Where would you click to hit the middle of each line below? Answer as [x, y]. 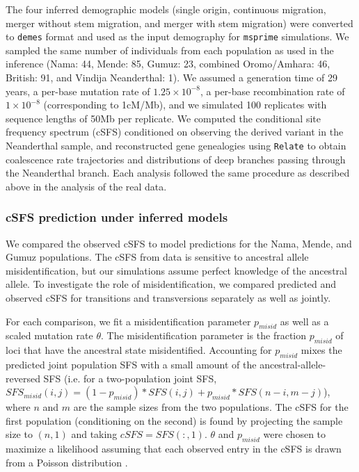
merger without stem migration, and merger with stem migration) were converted [179, 23]
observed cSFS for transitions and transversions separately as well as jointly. [168, 298]
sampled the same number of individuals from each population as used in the [170, 50]
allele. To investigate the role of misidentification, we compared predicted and [171, 284]
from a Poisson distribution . [67, 462]
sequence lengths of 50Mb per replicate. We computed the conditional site [163, 118]
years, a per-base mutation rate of [78, 91]
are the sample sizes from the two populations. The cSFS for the [211, 407]
